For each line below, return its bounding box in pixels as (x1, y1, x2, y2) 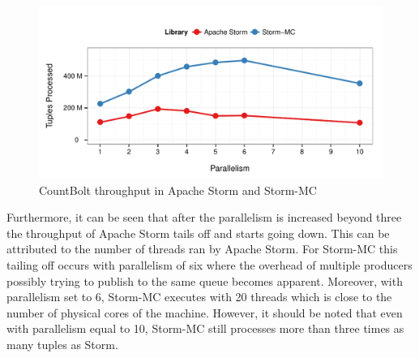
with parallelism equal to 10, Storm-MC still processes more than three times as (6, 320, 404, 337)
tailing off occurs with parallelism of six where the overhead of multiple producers (6, 256, 413, 273)
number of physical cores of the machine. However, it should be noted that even (6, 304, 403, 321)
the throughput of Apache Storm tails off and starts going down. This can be (6, 224, 390, 241)
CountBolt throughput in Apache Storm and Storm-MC (39, 181, 317, 198)
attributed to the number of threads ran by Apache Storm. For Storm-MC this (6, 240, 398, 257)
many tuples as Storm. (6, 335, 118, 352)
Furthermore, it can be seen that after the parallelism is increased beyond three (6, 209, 402, 226)
